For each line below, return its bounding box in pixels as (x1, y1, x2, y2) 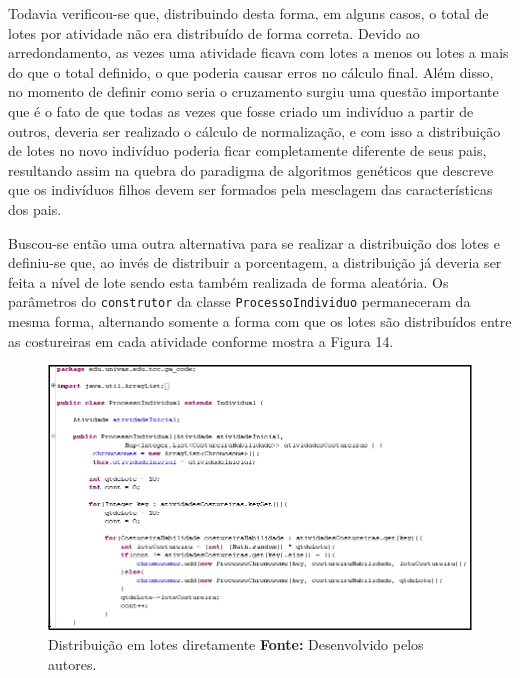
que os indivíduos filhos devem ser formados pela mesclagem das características (8, 179, 493, 200)
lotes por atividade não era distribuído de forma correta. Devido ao (8, 22, 420, 43)
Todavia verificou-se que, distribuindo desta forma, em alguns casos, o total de (8, 3, 489, 23)
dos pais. (8, 198, 62, 219)
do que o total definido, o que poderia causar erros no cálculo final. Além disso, (8, 61, 494, 82)
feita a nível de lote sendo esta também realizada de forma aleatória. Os (8, 271, 449, 292)
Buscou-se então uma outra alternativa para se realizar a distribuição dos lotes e (8, 232, 501, 253)
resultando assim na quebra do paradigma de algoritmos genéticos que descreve (8, 159, 494, 180)
